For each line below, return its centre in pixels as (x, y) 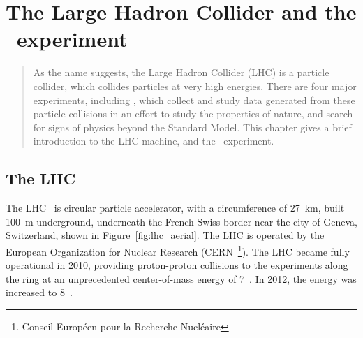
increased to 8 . (39, 292)
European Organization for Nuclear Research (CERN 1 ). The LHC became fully (178, 250)
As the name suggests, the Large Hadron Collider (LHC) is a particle (181, 72)
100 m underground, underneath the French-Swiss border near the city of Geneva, (181, 221)
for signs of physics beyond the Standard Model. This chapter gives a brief (192, 127)
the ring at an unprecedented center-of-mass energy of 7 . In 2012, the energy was (181, 278)
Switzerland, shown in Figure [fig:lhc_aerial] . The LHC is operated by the (165, 235)
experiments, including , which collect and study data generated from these (194, 100)
